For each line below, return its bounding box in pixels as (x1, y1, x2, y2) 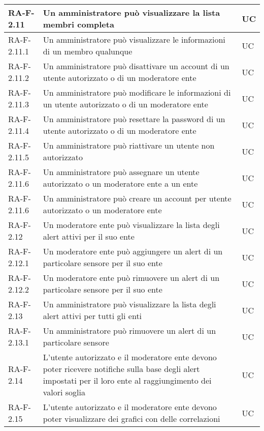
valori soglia (43, 386, 85, 398)
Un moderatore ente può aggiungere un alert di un (43, 245, 223, 257)
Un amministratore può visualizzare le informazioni (43, 34, 225, 45)
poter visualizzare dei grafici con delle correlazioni (43, 413, 220, 424)
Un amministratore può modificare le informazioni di (43, 87, 231, 98)
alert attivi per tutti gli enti (43, 310, 142, 322)
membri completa (43, 18, 114, 30)
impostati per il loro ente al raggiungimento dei (43, 375, 212, 386)
